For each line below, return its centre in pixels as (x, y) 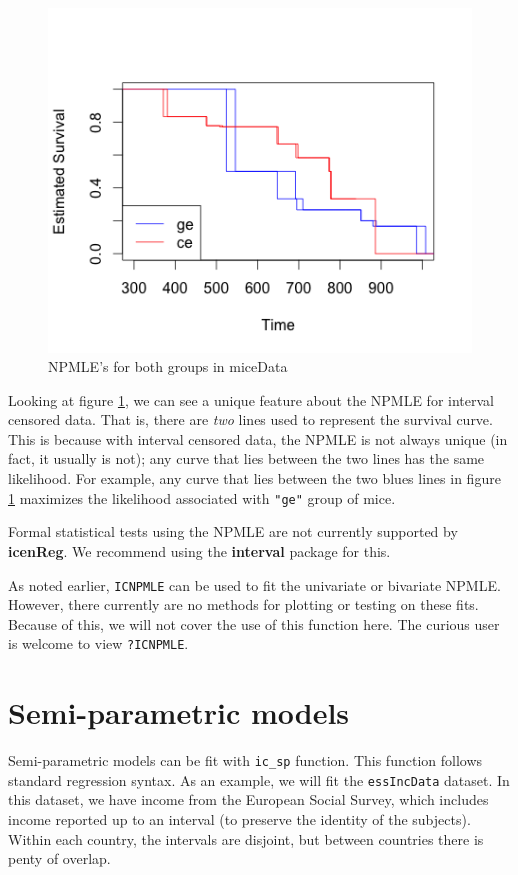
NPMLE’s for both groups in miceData (168, 366)
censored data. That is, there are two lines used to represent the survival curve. (250, 419)
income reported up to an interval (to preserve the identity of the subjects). (239, 819)
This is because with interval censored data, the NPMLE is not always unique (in (258, 438)
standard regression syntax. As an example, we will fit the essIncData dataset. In (259, 779)
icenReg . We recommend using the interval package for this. (199, 550)
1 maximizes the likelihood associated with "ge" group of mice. (202, 497)
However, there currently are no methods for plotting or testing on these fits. (243, 604)
